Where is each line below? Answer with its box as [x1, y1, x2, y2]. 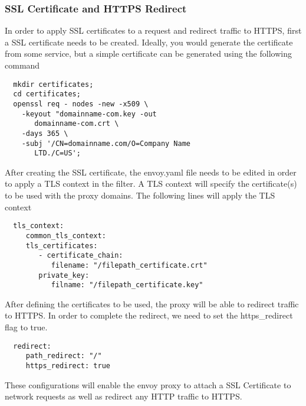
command [5, 59, 40, 71]
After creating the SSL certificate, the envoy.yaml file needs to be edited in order [5, 165, 297, 178]
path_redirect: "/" [25, 352, 102, 360]
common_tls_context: [25, 231, 106, 240]
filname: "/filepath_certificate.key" [51, 281, 203, 290]
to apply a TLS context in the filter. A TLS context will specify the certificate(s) [5, 177, 297, 190]
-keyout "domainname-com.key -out [21, 109, 157, 118]
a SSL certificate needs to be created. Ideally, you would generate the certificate [5, 35, 293, 48]
